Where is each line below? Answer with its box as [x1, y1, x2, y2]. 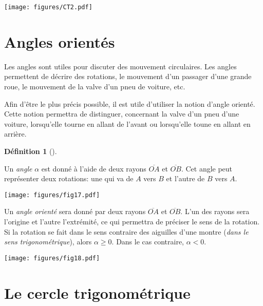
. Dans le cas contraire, [111, 236, 184, 247]
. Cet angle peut [181, 163, 233, 174]
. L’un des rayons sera [180, 206, 250, 217]
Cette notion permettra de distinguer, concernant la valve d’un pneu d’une [4, 108, 239, 119]
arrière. [4, 128, 27, 139]
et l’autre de [166, 173, 205, 184]
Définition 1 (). [4, 145, 57, 156]
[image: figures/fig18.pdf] [4, 254, 100, 262]
